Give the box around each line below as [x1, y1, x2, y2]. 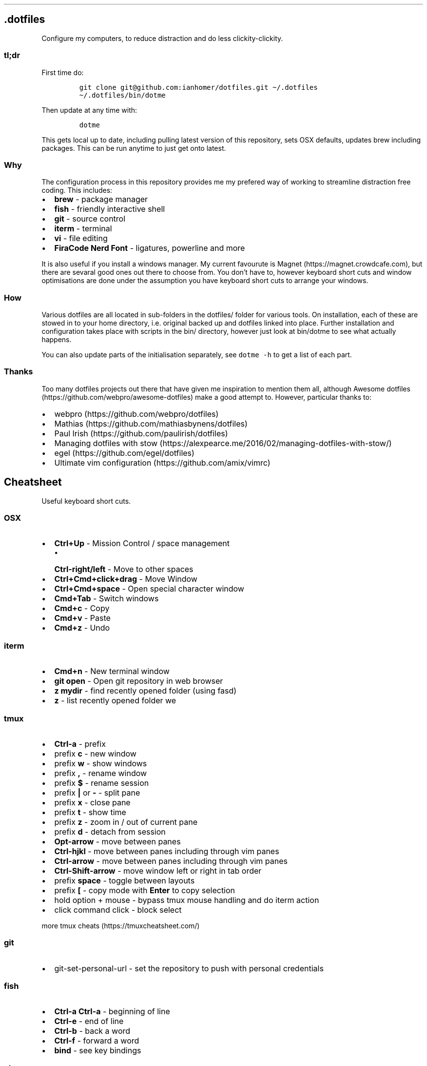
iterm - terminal [54, 224, 112, 234]
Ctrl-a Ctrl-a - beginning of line [54, 1006, 170, 1017]
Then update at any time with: [41, 105, 137, 114]
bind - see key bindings [54, 1045, 141, 1056]
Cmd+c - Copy [54, 603, 110, 614]
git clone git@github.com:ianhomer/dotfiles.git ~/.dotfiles [79, 83, 318, 91]
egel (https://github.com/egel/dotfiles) [54, 448, 194, 458]
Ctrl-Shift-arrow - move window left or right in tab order [54, 865, 262, 876]
